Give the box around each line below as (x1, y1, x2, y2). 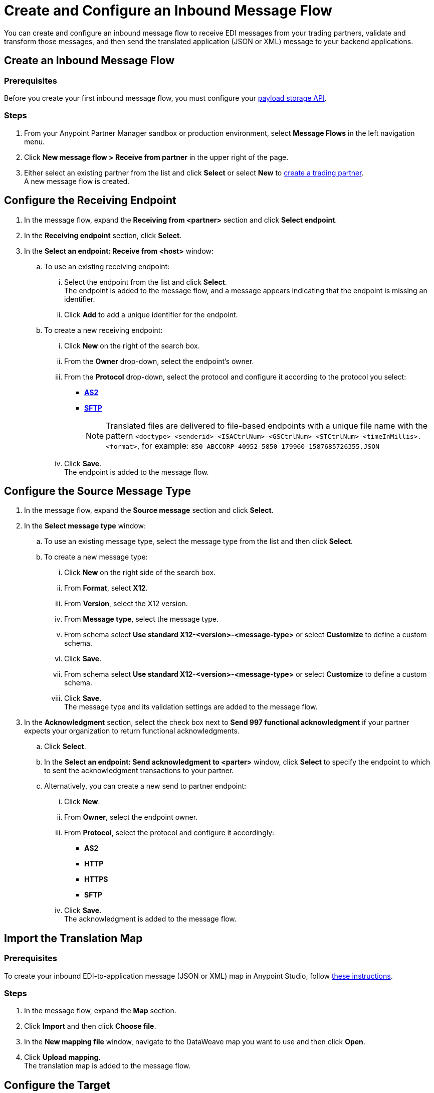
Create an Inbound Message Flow (4, 54, 175, 67)
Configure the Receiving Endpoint (4, 194, 176, 207)
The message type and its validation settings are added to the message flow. (64, 702, 318, 711)
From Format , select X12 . (64, 584, 148, 593)
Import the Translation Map (4, 932, 143, 945)
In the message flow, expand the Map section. (24, 1006, 176, 1015)
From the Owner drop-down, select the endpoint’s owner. (64, 356, 254, 366)
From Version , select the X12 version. (64, 599, 188, 608)
